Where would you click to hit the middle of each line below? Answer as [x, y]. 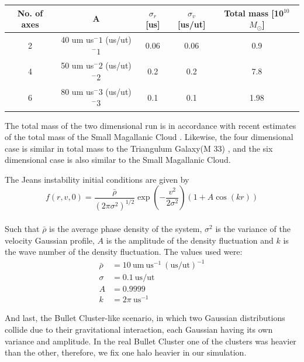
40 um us [77, 39]
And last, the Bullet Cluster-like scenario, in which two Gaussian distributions [145, 318]
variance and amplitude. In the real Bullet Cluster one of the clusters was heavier [151, 341]
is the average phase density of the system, [126, 228]
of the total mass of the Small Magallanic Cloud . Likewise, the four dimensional [149, 137]
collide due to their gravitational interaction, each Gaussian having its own [139, 329]
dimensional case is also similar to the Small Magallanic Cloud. [118, 160]
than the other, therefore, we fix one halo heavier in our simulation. [126, 352]
